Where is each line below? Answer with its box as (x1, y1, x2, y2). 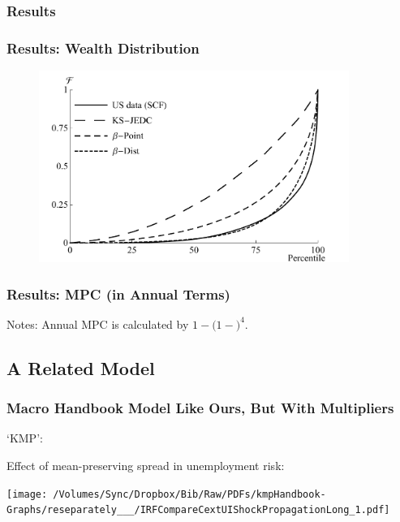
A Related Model (6, 355, 155, 380)
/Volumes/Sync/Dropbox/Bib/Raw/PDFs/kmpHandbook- (53, 488, 326, 500)
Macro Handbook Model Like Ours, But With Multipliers (6, 398, 394, 418)
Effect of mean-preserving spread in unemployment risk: (6, 457, 285, 474)
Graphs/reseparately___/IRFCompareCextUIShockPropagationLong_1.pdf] (6, 504, 390, 516)
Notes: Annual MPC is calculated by (6, 315, 189, 332)
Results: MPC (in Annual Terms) (6, 283, 230, 304)
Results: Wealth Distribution (6, 37, 200, 58)
